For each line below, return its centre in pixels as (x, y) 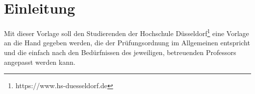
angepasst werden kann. (40, 62)
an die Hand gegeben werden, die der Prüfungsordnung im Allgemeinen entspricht (127, 43)
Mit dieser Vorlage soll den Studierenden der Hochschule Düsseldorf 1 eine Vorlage (127, 32)
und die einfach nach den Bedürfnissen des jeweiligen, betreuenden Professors (120, 52)
